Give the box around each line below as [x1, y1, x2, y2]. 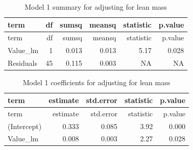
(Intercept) [8, 120, 42, 131]
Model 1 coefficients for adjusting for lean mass [22, 77, 171, 88]
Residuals [8, 58, 37, 68]
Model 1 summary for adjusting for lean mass [25, 2, 167, 12]
